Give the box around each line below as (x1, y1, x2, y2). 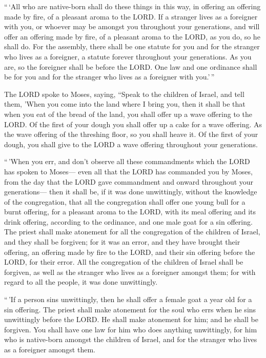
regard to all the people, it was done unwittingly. (4, 276, 158, 287)
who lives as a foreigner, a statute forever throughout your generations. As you (4, 51, 252, 62)
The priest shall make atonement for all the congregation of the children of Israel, (4, 226, 260, 237)
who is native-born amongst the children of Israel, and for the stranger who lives (4, 334, 257, 345)
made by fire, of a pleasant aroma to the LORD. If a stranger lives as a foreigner (4, 11, 258, 22)
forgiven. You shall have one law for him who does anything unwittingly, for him (4, 324, 257, 334)
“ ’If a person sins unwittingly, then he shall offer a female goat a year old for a (4, 294, 252, 305)
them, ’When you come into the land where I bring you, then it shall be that (4, 98, 245, 109)
